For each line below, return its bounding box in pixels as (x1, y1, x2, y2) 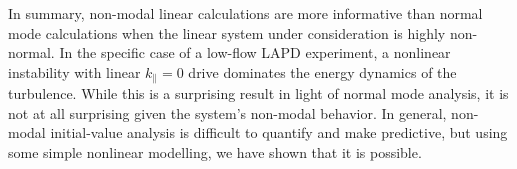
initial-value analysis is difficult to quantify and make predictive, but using (50, 122, 508, 143)
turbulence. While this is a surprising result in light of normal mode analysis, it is (8, 83, 509, 104)
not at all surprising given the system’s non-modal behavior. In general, (8, 102, 447, 123)
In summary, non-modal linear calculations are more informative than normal (8, 3, 483, 23)
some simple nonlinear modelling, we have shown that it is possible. (8, 142, 422, 163)
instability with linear (8, 61, 141, 82)
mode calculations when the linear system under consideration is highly (8, 22, 446, 43)
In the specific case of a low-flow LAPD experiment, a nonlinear (59, 42, 451, 63)
